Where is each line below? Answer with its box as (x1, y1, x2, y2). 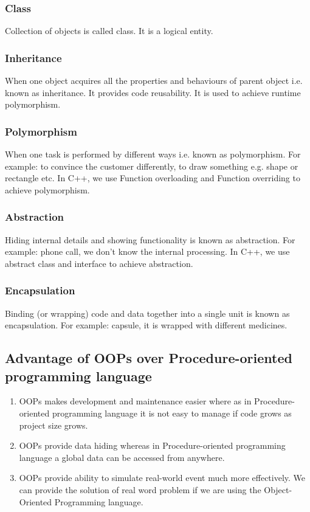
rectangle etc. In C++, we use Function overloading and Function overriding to (5, 171, 300, 184)
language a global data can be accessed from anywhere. (19, 451, 225, 463)
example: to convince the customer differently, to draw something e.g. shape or (5, 159, 298, 172)
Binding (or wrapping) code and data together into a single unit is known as (5, 306, 290, 319)
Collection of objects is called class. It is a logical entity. (5, 24, 213, 37)
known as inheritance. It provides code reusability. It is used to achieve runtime (5, 86, 301, 99)
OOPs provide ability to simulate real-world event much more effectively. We (19, 471, 306, 484)
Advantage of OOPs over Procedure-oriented (5, 348, 292, 367)
